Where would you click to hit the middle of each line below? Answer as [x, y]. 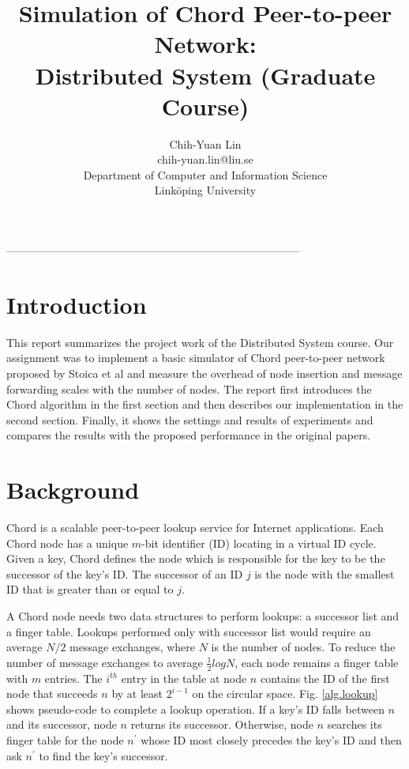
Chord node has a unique [68, 543]
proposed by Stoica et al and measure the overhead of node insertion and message [204, 373]
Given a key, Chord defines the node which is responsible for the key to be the [196, 558]
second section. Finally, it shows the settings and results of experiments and [190, 419]
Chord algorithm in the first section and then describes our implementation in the [205, 404]
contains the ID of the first [325, 678]
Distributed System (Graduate [205, 75]
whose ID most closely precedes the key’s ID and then [271, 740]
